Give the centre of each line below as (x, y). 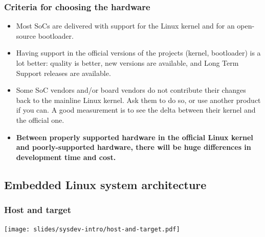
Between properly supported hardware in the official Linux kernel (135, 137)
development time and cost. (66, 157)
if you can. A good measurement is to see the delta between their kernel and (136, 110)
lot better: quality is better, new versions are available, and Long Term (127, 63)
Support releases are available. (63, 73)
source (26, 35)
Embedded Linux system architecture (105, 184)
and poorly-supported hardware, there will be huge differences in (134, 147)
